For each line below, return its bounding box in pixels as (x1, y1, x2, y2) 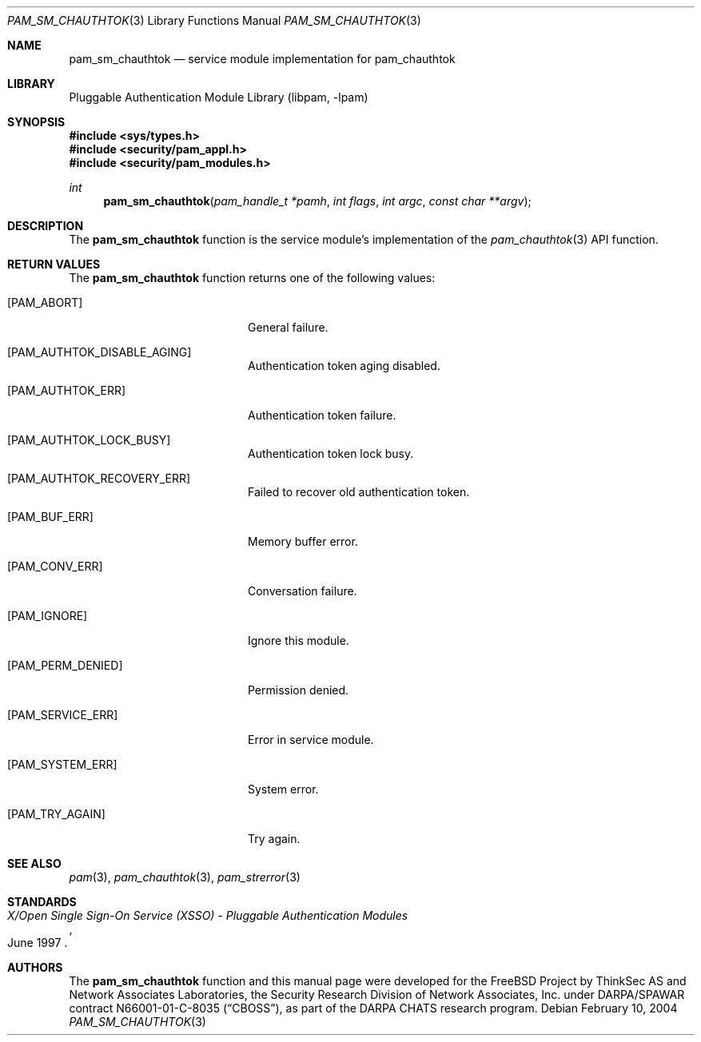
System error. (248, 782, 319, 796)
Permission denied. (248, 683, 349, 697)
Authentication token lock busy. (248, 447, 414, 460)
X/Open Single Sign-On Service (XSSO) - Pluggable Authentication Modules (7, 909, 408, 922)
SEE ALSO (7, 857, 62, 870)
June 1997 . (7, 936, 68, 949)
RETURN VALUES (7, 257, 101, 271)
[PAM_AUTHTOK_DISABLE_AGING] (7, 345, 192, 359)
